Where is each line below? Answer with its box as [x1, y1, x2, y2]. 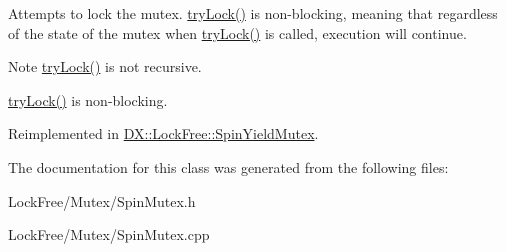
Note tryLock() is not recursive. [8, 56, 202, 77]
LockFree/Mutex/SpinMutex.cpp [8, 224, 210, 245]
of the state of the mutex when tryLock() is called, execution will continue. [8, 22, 467, 43]
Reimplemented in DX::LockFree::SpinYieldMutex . [8, 123, 319, 144]
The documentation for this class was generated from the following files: [8, 156, 449, 177]
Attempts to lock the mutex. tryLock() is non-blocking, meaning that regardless [8, 3, 498, 23]
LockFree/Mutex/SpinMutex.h [8, 190, 196, 211]
